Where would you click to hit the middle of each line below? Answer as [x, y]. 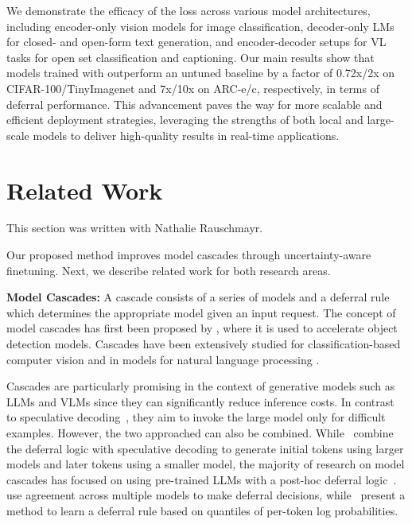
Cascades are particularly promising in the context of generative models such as [201, 386]
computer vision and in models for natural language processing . [163, 359]
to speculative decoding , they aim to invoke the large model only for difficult [196, 417]
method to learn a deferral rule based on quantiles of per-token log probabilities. [202, 510]
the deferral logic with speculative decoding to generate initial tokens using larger [205, 448]
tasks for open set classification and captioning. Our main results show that [190, 57]
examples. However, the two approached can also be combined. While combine [200, 433]
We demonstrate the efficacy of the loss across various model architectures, [189, 10]
